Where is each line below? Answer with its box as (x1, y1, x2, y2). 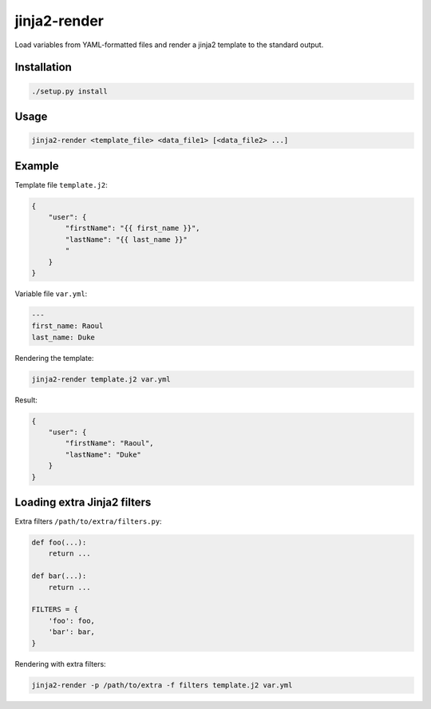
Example (14, 159, 59, 172)
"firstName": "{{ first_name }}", (65, 224, 200, 233)
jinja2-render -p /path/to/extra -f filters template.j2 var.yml (31, 680, 293, 690)
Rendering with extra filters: (14, 659, 107, 668)
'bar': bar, (48, 628, 96, 636)
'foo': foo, (48, 616, 96, 625)
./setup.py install (31, 86, 108, 96)
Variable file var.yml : (14, 288, 88, 299)
